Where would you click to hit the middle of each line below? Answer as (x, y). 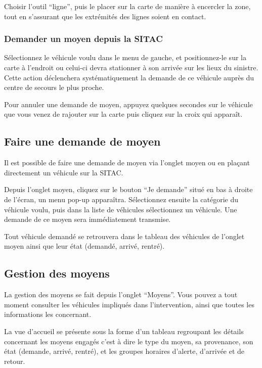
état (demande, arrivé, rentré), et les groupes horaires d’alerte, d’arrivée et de (124, 351)
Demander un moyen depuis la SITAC (83, 39)
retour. (15, 361)
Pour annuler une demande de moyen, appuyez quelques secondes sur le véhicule (128, 104)
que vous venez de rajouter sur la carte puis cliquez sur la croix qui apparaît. (123, 114)
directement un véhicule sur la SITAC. (64, 172)
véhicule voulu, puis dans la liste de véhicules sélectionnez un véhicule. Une (121, 209)
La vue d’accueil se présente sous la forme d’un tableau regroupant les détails (124, 331)
